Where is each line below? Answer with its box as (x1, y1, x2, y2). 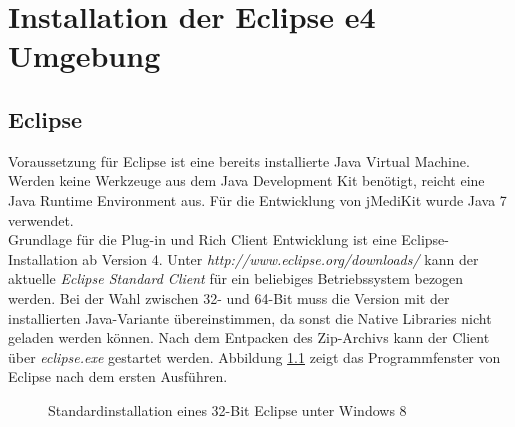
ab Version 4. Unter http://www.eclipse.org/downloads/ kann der (82, 248, 479, 269)
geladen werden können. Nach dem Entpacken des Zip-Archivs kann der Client (8, 327, 490, 348)
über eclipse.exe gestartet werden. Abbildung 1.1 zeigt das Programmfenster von (8, 346, 501, 367)
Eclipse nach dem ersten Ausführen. (8, 366, 228, 387)
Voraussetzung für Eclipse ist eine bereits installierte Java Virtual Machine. (8, 150, 470, 171)
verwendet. (8, 209, 74, 230)
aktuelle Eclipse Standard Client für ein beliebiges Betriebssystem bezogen (8, 268, 464, 289)
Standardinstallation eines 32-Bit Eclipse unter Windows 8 (48, 399, 407, 420)
